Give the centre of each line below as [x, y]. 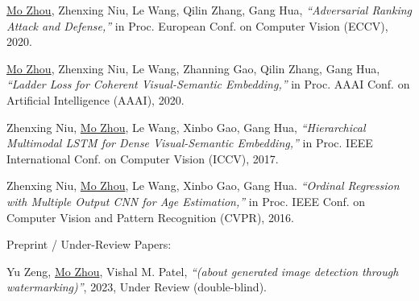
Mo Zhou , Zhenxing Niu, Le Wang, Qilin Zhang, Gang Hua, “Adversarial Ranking [209, 10]
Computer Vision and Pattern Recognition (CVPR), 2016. [150, 217]
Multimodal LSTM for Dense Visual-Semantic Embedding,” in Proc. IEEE [190, 143]
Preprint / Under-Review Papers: [89, 244]
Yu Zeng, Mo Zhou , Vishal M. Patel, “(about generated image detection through [203, 271]
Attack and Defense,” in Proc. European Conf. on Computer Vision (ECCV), [197, 25]
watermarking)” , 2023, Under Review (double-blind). [137, 287]
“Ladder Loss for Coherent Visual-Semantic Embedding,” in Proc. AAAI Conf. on [208, 84]
